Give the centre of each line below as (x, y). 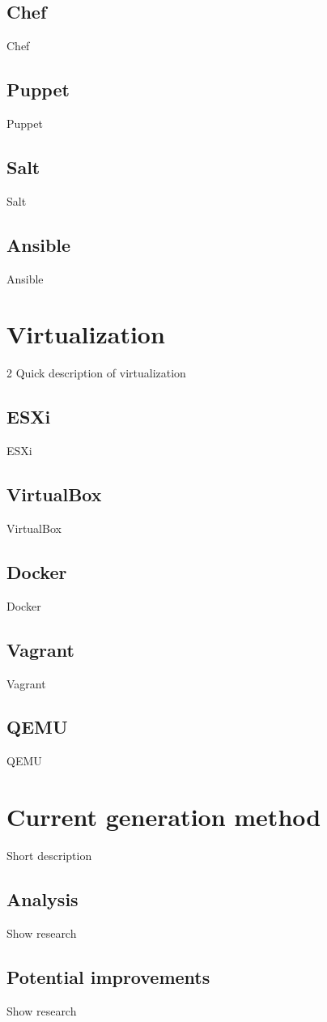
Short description (49, 856)
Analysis (42, 899)
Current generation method (164, 817)
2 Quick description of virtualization (96, 373)
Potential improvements (108, 976)
